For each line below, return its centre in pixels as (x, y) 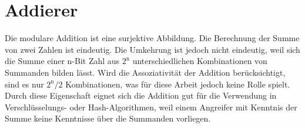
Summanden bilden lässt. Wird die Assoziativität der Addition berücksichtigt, (145, 72)
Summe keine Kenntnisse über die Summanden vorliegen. (108, 118)
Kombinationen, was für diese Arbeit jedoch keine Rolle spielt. (178, 84)
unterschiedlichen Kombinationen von (200, 61)
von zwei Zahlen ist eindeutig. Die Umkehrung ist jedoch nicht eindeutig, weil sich (152, 49)
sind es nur (24, 84)
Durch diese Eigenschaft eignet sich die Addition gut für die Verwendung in (141, 95)
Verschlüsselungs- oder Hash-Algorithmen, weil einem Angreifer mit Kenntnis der (151, 107)
